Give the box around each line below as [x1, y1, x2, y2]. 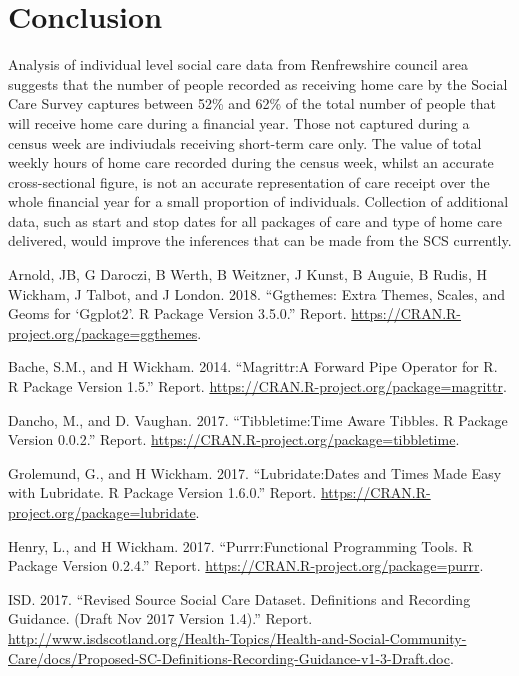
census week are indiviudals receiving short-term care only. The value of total [8, 132, 482, 153]
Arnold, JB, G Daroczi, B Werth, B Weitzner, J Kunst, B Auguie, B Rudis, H [8, 264, 487, 285]
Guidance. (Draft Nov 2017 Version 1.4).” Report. [8, 608, 313, 629]
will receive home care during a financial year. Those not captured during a [8, 112, 470, 133]
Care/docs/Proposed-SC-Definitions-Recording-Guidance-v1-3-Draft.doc [8, 647, 450, 668]
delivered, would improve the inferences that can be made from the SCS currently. [8, 230, 512, 251]
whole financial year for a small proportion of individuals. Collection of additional [8, 191, 509, 212]
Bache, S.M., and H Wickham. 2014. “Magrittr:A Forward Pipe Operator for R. [8, 356, 498, 377]
